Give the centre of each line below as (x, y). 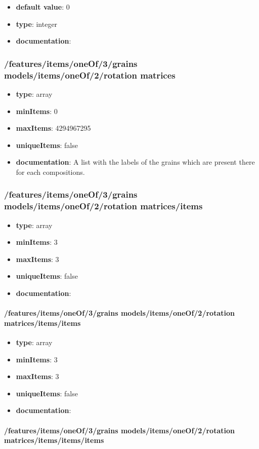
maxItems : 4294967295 (53, 128)
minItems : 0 (37, 111)
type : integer (37, 24)
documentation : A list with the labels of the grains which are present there (135, 162)
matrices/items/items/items (54, 440)
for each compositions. (50, 172)
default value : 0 (43, 7)
